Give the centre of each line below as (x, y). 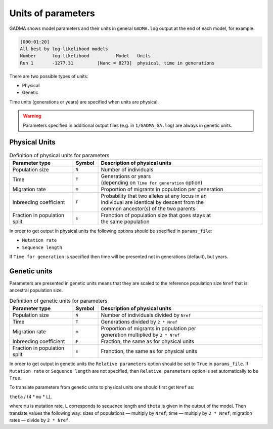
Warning (32, 116)
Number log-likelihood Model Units (85, 56)
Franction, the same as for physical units (149, 351)
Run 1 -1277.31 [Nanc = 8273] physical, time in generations (117, 63)
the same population (125, 222)
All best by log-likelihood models (64, 49)
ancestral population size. (36, 290)
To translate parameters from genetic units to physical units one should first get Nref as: (102, 387)
